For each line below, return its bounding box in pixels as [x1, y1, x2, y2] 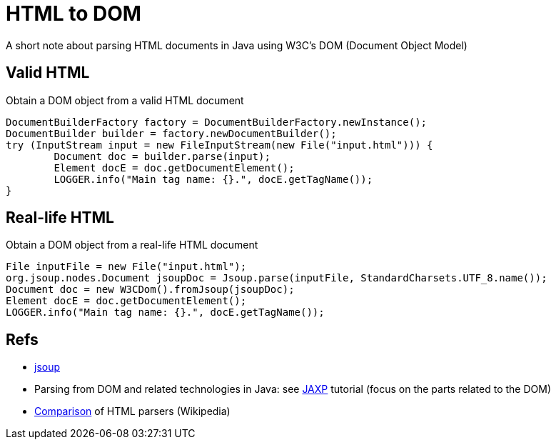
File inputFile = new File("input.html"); [6, 261, 247, 273]
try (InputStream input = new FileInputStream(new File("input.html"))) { [6, 139, 433, 151]
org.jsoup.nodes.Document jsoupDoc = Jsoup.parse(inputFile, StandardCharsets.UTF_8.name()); [6, 272, 547, 284]
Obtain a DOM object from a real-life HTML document [6, 239, 258, 251]
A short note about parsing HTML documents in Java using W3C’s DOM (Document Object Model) [6, 39, 467, 51]
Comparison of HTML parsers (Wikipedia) [34, 405, 231, 418]
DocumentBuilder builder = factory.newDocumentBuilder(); [6, 127, 337, 139]
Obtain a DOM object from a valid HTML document [6, 94, 244, 106]
